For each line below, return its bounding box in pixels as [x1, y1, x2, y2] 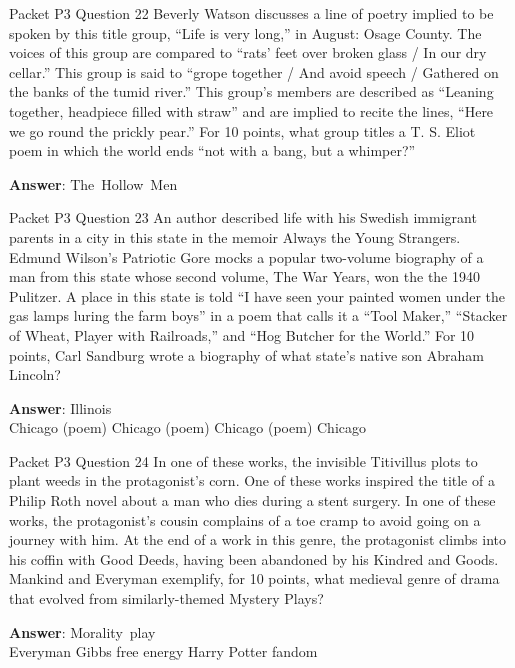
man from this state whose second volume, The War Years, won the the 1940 [9, 266, 481, 287]
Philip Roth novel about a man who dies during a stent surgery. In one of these [9, 490, 496, 511]
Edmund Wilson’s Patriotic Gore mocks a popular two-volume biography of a [9, 246, 484, 267]
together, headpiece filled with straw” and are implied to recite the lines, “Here [9, 100, 494, 121]
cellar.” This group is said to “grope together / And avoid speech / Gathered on [9, 61, 499, 82]
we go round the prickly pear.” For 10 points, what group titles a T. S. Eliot [9, 120, 476, 141]
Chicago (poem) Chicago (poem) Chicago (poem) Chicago [9, 417, 366, 438]
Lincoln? [9, 364, 61, 385]
